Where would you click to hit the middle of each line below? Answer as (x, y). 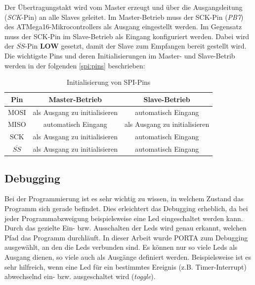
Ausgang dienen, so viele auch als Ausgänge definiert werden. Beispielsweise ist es (128, 256)
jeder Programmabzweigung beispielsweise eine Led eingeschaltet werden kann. (124, 218)
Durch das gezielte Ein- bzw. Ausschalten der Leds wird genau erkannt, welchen (126, 228)
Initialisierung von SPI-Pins (108, 82)
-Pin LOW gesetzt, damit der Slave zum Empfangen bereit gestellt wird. (136, 46)
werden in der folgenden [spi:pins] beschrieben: (75, 65)
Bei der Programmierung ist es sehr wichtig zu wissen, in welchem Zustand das (124, 199)
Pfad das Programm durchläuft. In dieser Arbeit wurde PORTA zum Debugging (126, 237)
